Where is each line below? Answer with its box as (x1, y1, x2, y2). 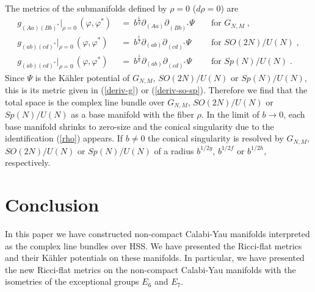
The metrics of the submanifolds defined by (5, 2, 167, 14)
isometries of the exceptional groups (5, 275, 139, 288)
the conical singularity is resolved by (148, 132, 284, 144)
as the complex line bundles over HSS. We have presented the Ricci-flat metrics (5, 239, 302, 252)
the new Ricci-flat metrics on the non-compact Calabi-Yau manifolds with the (5, 263, 296, 276)
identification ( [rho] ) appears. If (5, 132, 123, 144)
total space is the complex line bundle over (5, 95, 165, 108)
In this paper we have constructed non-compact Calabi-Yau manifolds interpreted (5, 227, 310, 240)
